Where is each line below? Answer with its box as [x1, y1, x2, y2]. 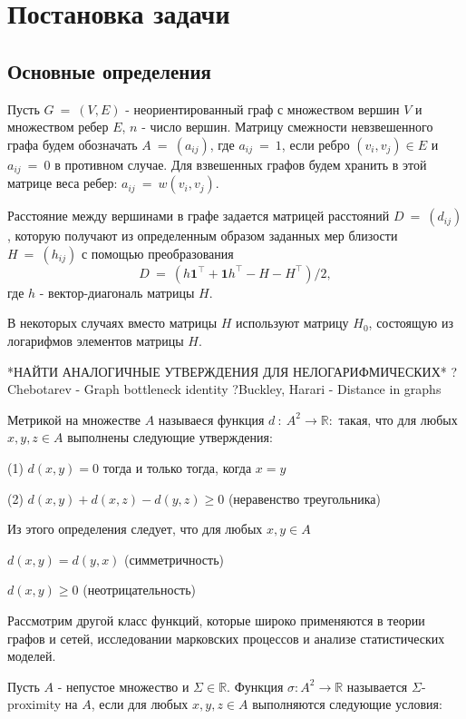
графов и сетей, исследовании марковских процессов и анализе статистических [7, 628, 445, 647]
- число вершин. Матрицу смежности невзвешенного [141, 117, 433, 136]
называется [346, 676, 408, 695]
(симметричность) [124, 549, 224, 568]
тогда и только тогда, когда [102, 458, 252, 477]
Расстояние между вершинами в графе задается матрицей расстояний [7, 206, 390, 225]
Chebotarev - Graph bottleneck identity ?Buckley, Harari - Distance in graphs [7, 379, 442, 399]
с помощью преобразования [81, 243, 234, 262]
